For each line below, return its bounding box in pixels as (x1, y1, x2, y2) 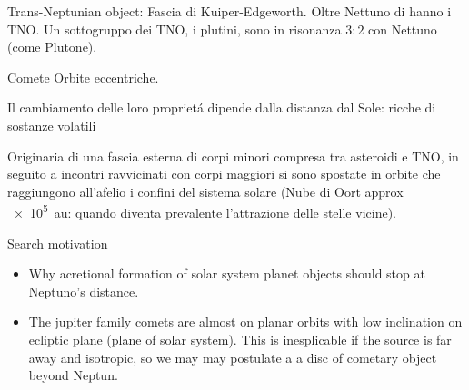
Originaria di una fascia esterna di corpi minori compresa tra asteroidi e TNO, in (7, 146, 459, 165)
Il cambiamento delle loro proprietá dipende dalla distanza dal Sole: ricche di (7, 98, 436, 117)
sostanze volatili (7, 115, 96, 134)
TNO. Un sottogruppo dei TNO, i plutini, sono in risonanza (7, 19, 342, 38)
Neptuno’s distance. (28, 281, 139, 300)
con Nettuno (368, 19, 437, 38)
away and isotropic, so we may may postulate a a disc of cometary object (28, 347, 437, 366)
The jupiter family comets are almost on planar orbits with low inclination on (28, 312, 463, 331)
